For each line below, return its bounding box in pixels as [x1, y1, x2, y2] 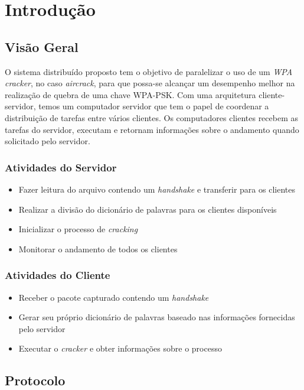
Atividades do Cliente [5, 268, 110, 282]
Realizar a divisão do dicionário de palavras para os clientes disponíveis [18, 203, 277, 215]
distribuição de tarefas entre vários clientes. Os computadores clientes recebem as [5, 111, 298, 123]
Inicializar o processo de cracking [18, 223, 138, 235]
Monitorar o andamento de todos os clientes [18, 242, 178, 255]
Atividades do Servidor [5, 160, 117, 174]
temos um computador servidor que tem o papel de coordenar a [38, 100, 269, 112]
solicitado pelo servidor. [5, 135, 90, 147]
